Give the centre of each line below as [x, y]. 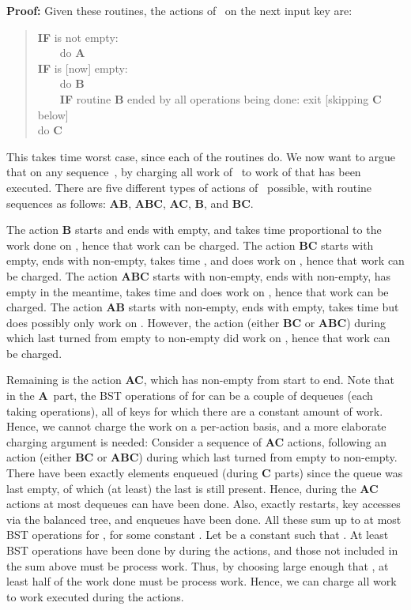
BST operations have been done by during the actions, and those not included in [202, 550]
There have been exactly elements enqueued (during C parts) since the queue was [205, 473]
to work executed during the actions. [95, 596]
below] [53, 114]
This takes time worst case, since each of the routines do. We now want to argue [201, 156]
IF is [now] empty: [83, 68]
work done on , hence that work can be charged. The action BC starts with [190, 245]
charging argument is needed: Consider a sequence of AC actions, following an [197, 441]
